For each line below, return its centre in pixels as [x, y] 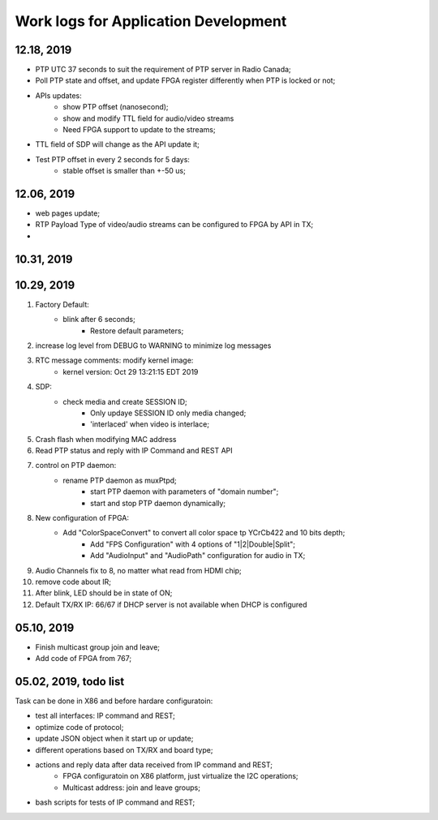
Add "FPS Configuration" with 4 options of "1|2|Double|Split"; [193, 544]
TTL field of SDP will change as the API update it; [118, 144]
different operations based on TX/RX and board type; [124, 749]
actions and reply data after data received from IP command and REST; [154, 764]
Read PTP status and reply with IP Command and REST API [134, 451]
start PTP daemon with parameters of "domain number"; [185, 492]
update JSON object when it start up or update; [114, 739]
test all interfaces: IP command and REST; [105, 716]
